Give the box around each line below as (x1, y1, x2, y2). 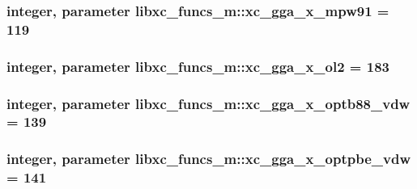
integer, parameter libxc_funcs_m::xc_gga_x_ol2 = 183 (6, 56, 389, 76)
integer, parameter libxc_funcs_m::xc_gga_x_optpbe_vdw (6, 149, 411, 169)
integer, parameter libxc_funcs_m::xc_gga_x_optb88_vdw (6, 93, 411, 113)
